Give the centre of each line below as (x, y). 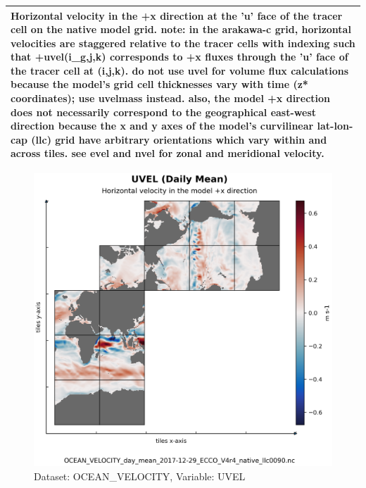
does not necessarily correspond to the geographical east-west (164, 112)
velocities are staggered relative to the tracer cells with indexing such (183, 43)
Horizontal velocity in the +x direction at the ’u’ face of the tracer (177, 15)
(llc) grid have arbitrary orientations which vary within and (179, 139)
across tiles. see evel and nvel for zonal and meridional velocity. (168, 153)
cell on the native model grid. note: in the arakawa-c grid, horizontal (181, 29)
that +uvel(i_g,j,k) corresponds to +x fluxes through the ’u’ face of (179, 57)
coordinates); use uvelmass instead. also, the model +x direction (171, 98)
